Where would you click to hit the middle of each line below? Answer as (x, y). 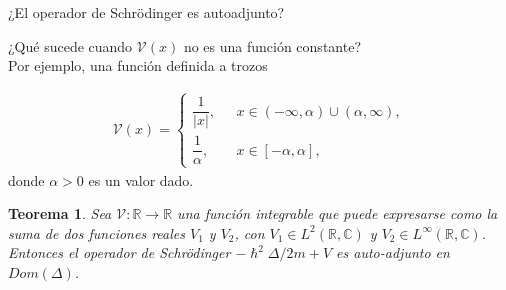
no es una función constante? (272, 45)
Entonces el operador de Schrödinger (119, 252)
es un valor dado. (141, 179)
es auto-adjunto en (393, 252)
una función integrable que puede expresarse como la (337, 213)
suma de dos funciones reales (96, 232)
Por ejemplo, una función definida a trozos (138, 65)
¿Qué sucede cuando (70, 45)
